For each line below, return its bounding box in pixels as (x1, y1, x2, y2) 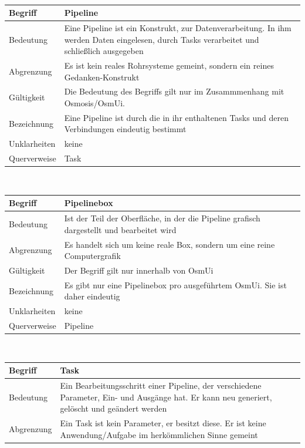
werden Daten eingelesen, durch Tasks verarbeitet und (64, 33, 259, 45)
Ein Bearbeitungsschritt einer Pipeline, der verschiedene (60, 379, 262, 392)
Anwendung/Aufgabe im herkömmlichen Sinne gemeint (60, 428, 258, 440)
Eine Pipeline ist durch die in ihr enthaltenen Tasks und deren (64, 111, 289, 123)
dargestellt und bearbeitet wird (64, 223, 177, 235)
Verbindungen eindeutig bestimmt (64, 123, 187, 135)
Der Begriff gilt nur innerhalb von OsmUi (64, 264, 213, 277)
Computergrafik (64, 250, 121, 262)
